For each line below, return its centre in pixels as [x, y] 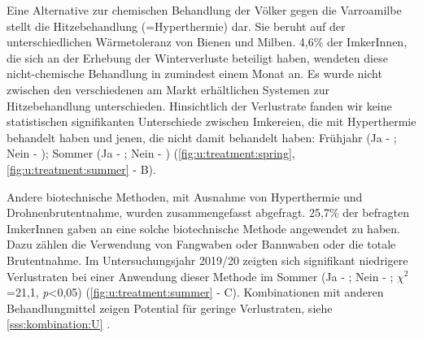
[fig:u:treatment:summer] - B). [81, 169]
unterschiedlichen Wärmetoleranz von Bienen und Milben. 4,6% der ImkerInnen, [207, 42]
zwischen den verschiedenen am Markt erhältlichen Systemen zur [168, 89]
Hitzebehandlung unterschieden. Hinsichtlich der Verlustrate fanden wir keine [199, 105]
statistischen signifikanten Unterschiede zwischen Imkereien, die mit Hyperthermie [211, 121]
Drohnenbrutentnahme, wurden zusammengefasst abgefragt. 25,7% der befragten [208, 212]
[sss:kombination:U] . [59, 324]
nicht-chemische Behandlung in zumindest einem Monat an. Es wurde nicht [194, 74]
